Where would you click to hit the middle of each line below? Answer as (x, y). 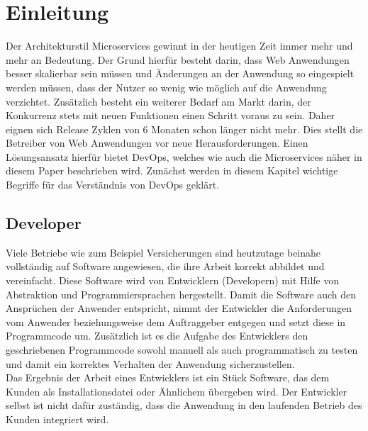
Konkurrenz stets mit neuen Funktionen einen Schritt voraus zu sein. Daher (171, 115)
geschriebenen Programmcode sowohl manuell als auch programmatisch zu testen (182, 350)
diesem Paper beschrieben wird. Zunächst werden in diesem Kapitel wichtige (172, 170)
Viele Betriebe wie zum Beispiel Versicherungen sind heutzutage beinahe (163, 252)
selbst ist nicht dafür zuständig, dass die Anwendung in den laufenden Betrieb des (184, 405)
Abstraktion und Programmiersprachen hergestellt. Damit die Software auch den (181, 294)
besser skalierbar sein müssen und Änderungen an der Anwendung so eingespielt (180, 73)
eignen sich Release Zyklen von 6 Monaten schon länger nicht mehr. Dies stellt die (184, 129)
